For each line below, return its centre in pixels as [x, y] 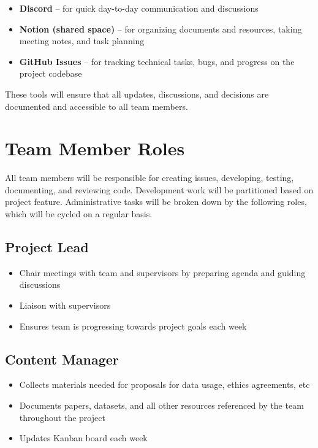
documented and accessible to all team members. [97, 106]
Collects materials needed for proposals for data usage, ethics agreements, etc [165, 384]
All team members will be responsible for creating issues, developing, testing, [150, 178]
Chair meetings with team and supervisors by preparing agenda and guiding [162, 272]
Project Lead [47, 247]
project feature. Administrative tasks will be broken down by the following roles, [156, 202]
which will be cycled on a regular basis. [79, 214]
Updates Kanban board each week [83, 438]
